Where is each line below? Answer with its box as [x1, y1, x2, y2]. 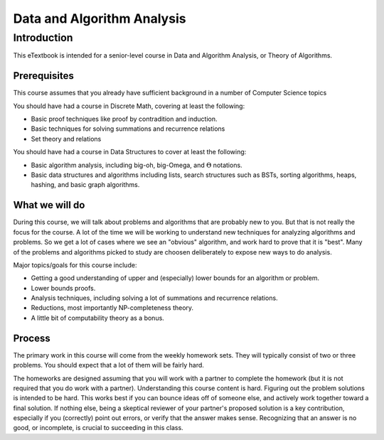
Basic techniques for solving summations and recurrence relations [31, 124, 225, 133]
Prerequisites [13, 70, 74, 82]
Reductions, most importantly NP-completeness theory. [31, 304, 194, 312]
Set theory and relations [31, 134, 102, 143]
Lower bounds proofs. [31, 284, 96, 292]
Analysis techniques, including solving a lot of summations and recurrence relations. [31, 294, 278, 302]
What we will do [13, 199, 85, 211]
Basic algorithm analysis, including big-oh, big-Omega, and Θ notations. [31, 161, 242, 169]
